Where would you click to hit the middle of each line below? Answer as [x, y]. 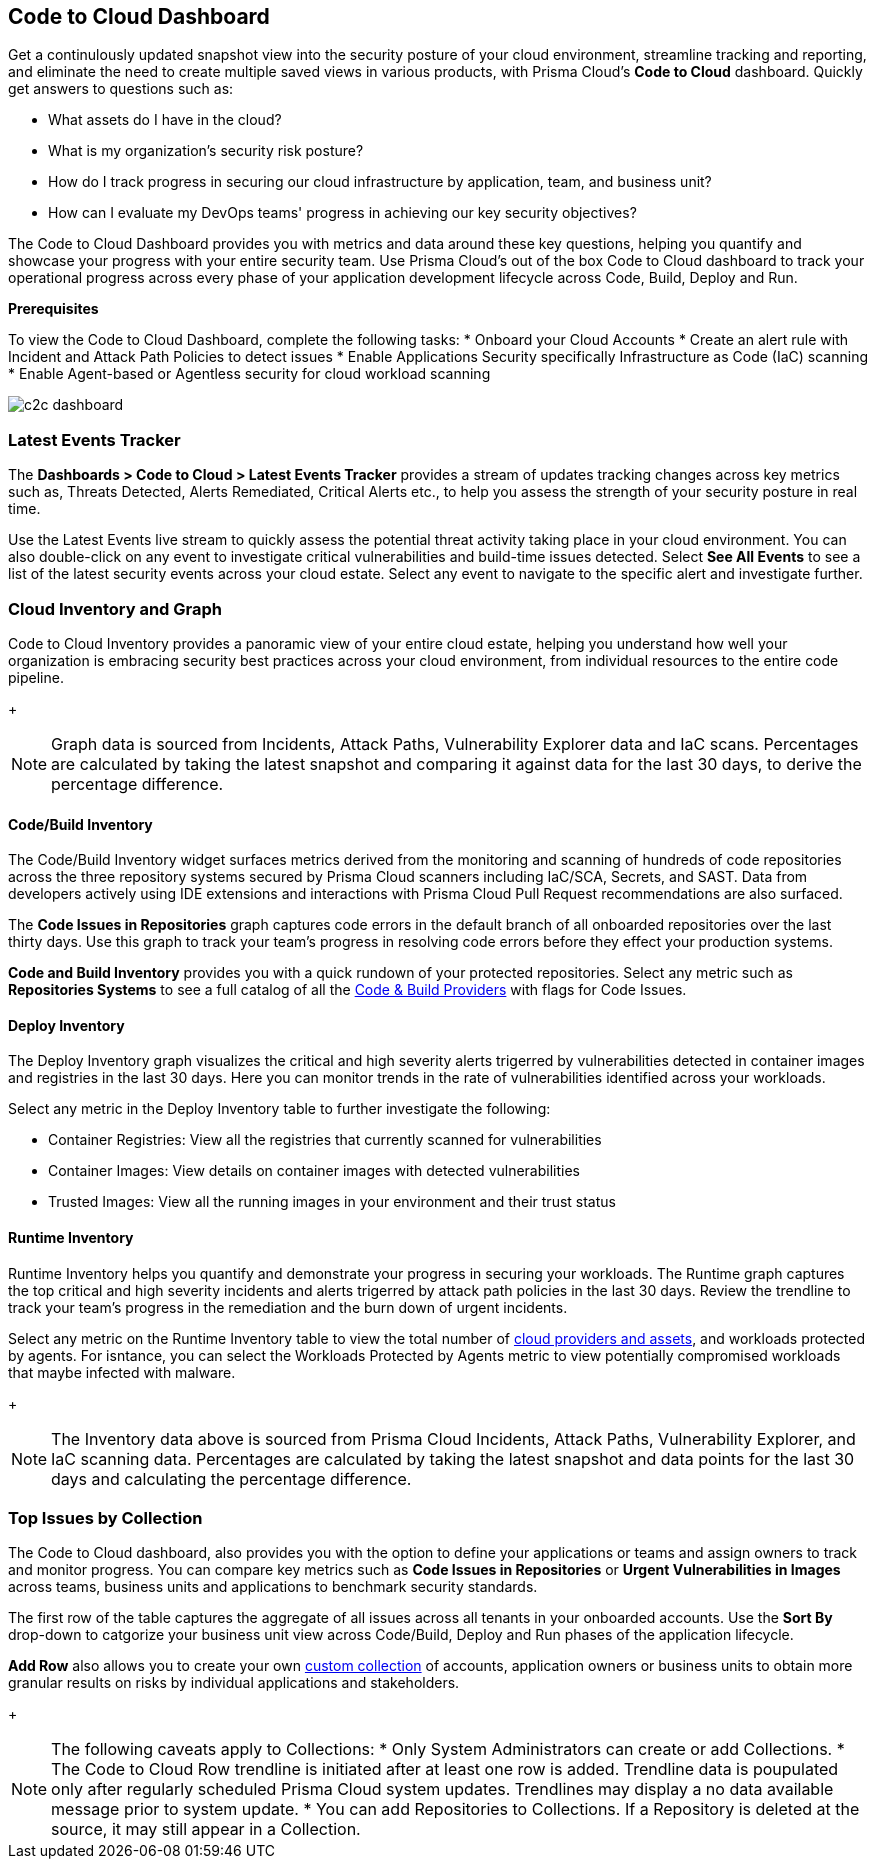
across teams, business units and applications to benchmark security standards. [273, 1587]
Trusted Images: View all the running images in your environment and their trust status [332, 1202]
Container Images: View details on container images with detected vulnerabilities [314, 1171]
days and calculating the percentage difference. [231, 1478]
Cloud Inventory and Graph [115, 608]
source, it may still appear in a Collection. [206, 1829]
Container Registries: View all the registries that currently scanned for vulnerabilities [325, 1140]
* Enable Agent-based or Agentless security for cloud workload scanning [249, 374]
